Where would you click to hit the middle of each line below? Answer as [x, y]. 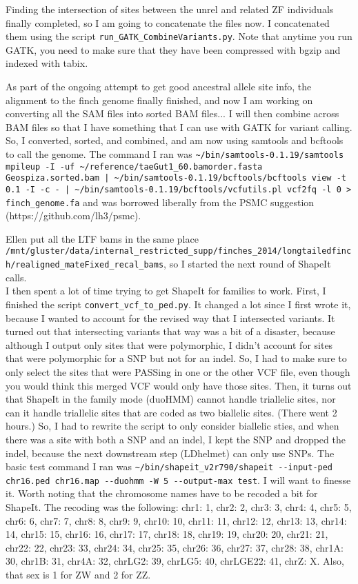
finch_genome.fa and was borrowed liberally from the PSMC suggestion [160, 202]
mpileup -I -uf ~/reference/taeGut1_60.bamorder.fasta [134, 167]
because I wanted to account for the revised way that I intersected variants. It [170, 318]
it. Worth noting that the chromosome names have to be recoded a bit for [162, 493]
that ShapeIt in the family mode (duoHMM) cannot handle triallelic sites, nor [171, 399]
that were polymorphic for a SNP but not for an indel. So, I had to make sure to [176, 358]
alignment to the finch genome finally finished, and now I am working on [159, 100]
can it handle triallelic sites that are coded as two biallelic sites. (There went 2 [171, 412]
